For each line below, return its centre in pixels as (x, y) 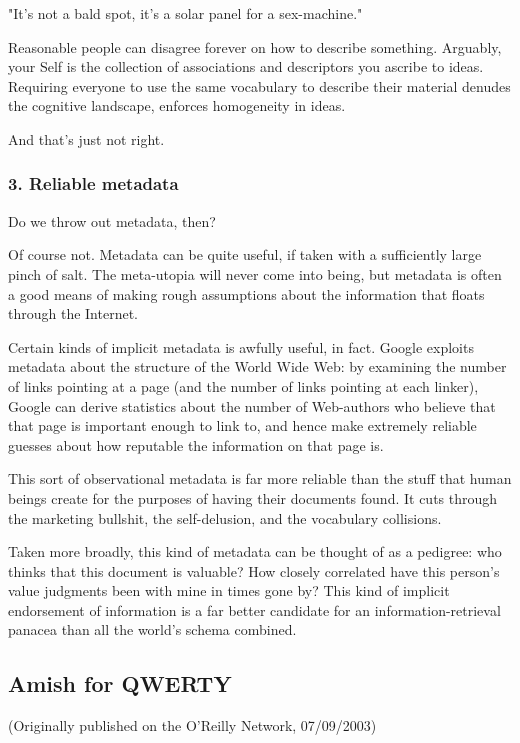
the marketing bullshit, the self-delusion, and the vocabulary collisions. (225, 517)
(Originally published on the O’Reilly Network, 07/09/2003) (192, 725)
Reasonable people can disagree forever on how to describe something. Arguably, (255, 46)
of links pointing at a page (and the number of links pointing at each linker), (243, 385)
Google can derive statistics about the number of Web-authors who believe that (252, 405)
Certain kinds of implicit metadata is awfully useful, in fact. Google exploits (241, 346)
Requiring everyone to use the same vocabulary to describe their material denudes (259, 85)
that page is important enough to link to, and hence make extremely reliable (242, 425)
